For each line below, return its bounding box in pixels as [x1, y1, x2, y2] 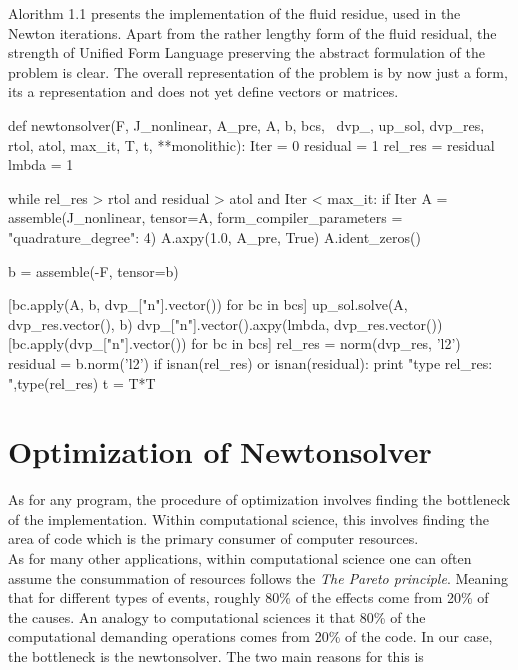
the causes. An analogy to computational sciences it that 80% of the [8, 606, 426, 627]
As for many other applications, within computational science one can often [8, 548, 472, 568]
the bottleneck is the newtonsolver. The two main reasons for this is [8, 645, 424, 666]
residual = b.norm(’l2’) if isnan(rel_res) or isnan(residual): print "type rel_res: [8, 352, 493, 373]
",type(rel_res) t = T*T [8, 372, 156, 393]
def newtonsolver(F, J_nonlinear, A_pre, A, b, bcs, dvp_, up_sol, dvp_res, [8, 114, 485, 135]
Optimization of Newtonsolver [8, 431, 432, 472]
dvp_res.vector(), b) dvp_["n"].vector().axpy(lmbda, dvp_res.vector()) [8, 313, 443, 334]
